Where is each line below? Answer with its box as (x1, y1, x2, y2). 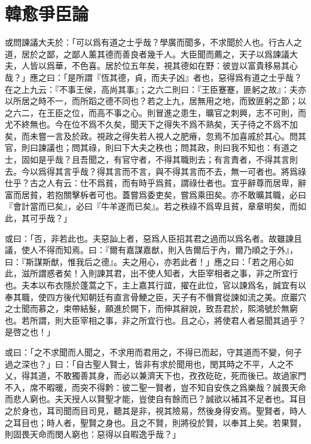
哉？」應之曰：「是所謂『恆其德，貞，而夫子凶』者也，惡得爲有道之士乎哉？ (5, 71, 302, 83)
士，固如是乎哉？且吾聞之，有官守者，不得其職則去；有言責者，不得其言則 (5, 153, 298, 166)
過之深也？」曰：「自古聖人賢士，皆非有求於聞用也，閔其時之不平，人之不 (5, 357, 294, 370)
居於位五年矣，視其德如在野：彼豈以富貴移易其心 (105, 59, 298, 72)
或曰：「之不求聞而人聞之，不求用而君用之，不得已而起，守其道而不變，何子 (5, 345, 302, 358)
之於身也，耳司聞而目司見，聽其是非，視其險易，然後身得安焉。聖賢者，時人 (5, 404, 306, 416)
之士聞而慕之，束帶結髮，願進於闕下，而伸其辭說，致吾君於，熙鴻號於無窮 (5, 302, 298, 315)
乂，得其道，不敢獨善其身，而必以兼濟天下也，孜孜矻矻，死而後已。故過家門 (5, 369, 306, 382)
